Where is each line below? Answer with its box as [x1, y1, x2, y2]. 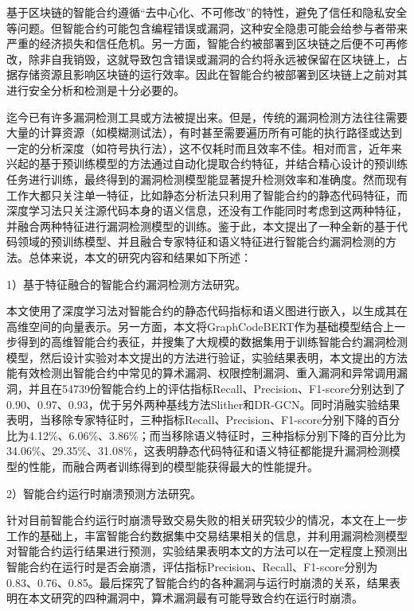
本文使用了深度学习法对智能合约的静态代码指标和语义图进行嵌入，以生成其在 [6, 302, 408, 319]
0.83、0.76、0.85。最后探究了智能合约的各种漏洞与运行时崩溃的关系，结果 [6, 574, 389, 590]
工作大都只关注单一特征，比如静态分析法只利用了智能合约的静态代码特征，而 [6, 186, 408, 203]
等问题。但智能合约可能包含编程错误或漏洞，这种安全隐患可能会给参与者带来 [6, 19, 408, 36]
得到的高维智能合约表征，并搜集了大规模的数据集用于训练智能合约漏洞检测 [17, 333, 408, 350]
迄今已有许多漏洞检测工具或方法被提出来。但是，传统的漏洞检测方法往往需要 [6, 108, 408, 125]
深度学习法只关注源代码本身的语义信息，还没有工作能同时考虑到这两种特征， [6, 202, 408, 219]
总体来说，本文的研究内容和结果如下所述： [28, 248, 252, 265]
